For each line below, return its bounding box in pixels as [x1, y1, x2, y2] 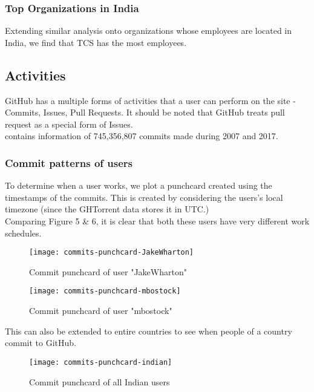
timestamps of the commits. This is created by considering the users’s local [5, 191, 283, 203]
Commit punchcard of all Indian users [29, 375, 170, 388]
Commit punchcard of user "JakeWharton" [29, 265, 187, 278]
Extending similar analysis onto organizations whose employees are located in [5, 24, 292, 37]
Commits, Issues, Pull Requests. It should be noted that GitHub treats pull [5, 106, 285, 119]
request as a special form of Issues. [5, 117, 133, 130]
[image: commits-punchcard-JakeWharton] [29, 248, 194, 257]
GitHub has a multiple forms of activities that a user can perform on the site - [5, 94, 296, 106]
